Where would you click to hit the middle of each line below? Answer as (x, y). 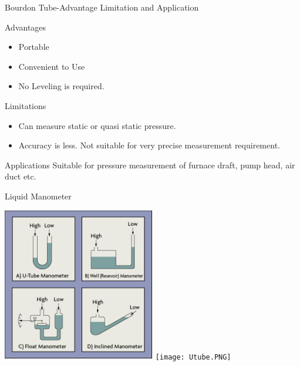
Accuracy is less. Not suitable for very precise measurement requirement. (149, 145)
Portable (34, 47)
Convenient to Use (52, 66)
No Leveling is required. (61, 86)
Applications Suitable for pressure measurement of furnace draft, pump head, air (150, 165)
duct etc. (21, 176)
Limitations (26, 105)
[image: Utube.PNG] (193, 357)
